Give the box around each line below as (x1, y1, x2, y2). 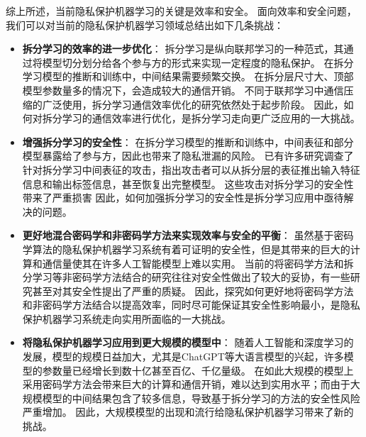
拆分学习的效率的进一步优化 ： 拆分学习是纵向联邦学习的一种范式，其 (22, 41, 344, 56)
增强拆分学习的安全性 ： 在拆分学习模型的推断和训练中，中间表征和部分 (22, 134, 354, 149)
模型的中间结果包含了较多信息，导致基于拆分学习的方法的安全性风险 (42, 390, 360, 405)
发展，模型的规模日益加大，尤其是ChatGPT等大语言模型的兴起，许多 (22, 349, 344, 364)
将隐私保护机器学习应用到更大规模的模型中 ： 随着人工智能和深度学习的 (22, 335, 354, 350)
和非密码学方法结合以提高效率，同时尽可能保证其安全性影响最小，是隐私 (22, 297, 360, 312)
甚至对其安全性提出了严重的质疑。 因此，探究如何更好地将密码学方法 (32, 283, 354, 298)
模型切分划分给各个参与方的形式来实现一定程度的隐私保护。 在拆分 (42, 55, 354, 70)
